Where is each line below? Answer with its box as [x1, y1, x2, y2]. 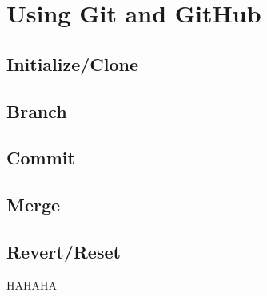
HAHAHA [6, 276, 57, 293]
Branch [6, 98, 67, 123]
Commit [6, 145, 75, 170]
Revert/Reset [6, 239, 121, 263]
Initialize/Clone [6, 51, 139, 76]
